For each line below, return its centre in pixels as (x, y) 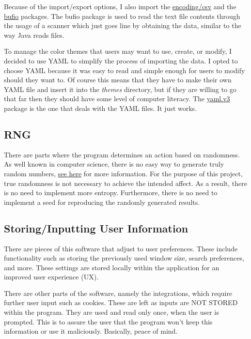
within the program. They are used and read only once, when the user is (111, 312)
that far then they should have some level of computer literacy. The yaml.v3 (117, 99)
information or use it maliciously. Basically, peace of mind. (91, 331)
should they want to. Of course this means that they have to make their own (118, 80)
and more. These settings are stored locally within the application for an (112, 267)
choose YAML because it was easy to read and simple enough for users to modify (125, 70)
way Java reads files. (34, 35)
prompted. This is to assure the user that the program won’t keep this (108, 321)
